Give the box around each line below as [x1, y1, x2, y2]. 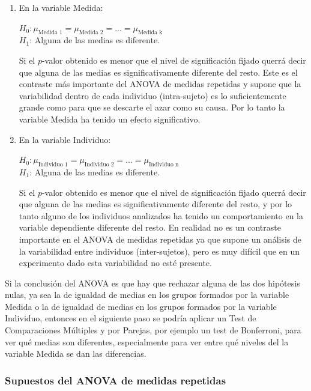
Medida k [138, 29, 163, 36]
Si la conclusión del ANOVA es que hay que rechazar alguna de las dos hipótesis [5, 276, 300, 289]
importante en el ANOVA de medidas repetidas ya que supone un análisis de [19, 232, 302, 245]
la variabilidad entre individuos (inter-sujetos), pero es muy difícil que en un [19, 244, 300, 257]
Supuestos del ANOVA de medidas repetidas [5, 372, 226, 387]
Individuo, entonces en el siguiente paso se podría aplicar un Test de [5, 312, 256, 324]
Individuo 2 [84, 161, 114, 168]
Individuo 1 [38, 161, 68, 168]
